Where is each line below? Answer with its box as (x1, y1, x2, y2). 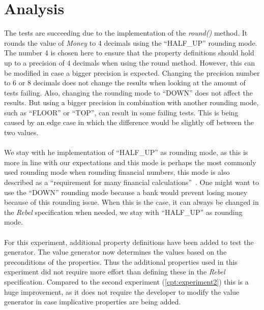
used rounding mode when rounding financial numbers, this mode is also (4, 167, 230, 177)
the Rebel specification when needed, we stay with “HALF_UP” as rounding (4, 206, 243, 217)
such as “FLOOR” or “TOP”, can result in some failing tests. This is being (4, 107, 239, 117)
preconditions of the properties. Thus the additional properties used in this (4, 256, 238, 267)
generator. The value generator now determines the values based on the (4, 246, 227, 257)
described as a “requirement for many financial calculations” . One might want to (4, 177, 259, 188)
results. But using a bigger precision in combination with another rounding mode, (4, 97, 259, 108)
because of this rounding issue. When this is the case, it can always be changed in (4, 197, 259, 207)
